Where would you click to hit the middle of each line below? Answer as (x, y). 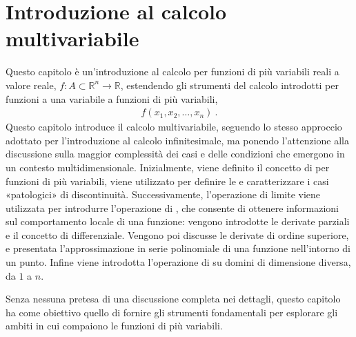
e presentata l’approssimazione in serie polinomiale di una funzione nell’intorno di (178, 248)
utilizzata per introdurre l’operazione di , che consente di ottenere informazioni (172, 208)
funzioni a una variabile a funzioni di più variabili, (112, 98)
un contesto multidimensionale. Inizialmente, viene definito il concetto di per (168, 167)
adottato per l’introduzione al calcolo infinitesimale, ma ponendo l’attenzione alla (177, 140)
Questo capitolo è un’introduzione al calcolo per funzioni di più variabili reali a (172, 71)
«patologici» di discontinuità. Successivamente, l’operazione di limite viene (163, 194)
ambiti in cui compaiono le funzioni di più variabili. (114, 326)
